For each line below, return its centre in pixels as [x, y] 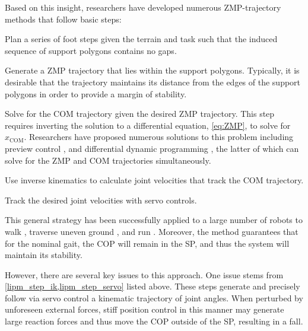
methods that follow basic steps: [63, 19]
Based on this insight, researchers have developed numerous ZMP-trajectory [143, 7]
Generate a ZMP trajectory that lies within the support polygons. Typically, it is [152, 70]
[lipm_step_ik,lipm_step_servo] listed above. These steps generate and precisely [153, 286]
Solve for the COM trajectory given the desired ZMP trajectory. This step [140, 114]
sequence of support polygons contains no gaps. [91, 50]
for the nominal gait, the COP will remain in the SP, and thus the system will [147, 243]
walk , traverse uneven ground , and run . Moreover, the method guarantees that [152, 231]
